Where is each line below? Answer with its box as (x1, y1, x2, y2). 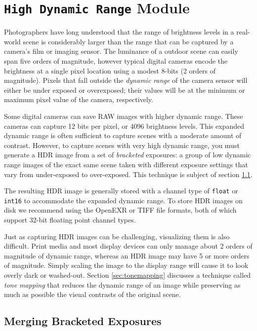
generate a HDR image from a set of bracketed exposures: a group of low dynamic (4, 149, 251, 160)
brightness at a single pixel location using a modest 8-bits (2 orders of (4, 65, 216, 75)
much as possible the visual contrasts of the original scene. (4, 289, 181, 299)
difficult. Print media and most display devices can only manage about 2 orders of (4, 241, 253, 251)
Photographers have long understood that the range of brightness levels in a (4, 27, 234, 37)
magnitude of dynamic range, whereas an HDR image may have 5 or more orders (4, 250, 250, 260)
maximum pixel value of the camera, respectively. (4, 94, 153, 105)
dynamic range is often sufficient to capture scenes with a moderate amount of (4, 130, 242, 141)
